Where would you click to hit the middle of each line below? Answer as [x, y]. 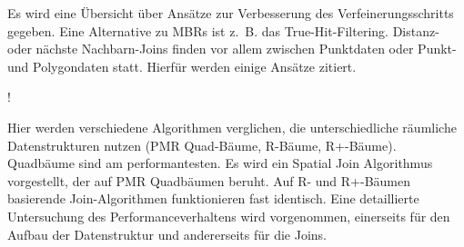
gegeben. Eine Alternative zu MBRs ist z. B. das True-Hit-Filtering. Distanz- [223, 30]
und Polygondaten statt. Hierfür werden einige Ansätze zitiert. [182, 66]
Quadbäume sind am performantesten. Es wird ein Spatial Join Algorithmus [220, 163]
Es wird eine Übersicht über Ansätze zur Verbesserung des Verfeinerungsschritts [231, 13]
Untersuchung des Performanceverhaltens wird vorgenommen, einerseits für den [229, 216]
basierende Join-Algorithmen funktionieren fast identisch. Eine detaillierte [213, 198]
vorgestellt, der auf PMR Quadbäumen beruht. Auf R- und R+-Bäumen [209, 180]
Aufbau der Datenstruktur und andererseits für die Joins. [167, 234]
